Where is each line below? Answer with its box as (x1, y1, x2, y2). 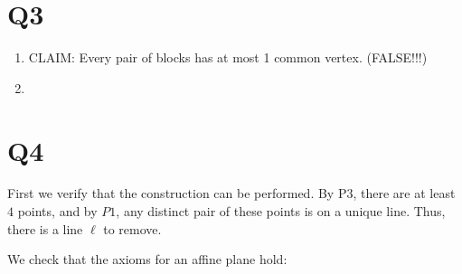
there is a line (7, 219, 83, 238)
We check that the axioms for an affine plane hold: (7, 250, 288, 269)
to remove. (103, 219, 162, 238)
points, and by (17, 202, 98, 221)
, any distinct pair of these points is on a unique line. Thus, (116, 202, 446, 221)
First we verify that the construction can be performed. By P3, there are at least (7, 184, 456, 203)
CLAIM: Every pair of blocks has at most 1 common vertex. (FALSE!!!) (28, 48, 428, 67)
